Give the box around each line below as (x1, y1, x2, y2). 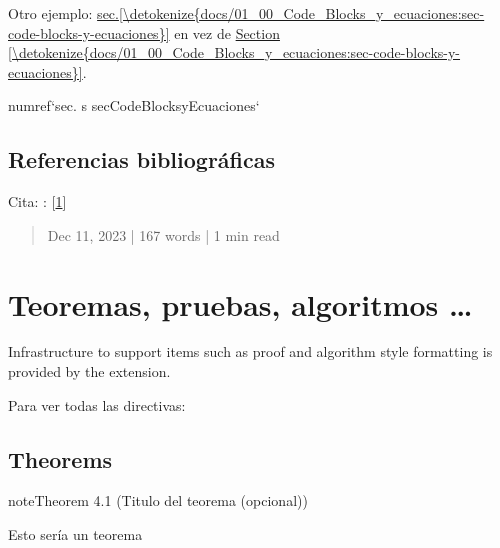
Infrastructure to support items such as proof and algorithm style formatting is (8, 341, 493, 362)
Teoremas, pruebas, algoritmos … (8, 283, 473, 324)
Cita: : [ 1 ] (8, 191, 67, 212)
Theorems (8, 443, 113, 474)
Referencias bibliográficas (8, 144, 276, 175)
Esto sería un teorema (8, 524, 143, 545)
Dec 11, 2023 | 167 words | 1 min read (47, 224, 280, 245)
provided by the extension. (8, 361, 171, 382)
